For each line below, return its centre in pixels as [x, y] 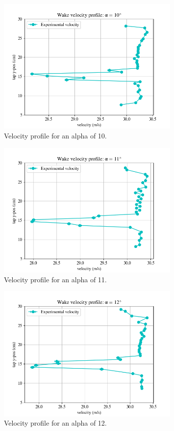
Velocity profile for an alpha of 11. [55, 279]
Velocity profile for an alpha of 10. [55, 135]
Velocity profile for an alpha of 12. [55, 423]
